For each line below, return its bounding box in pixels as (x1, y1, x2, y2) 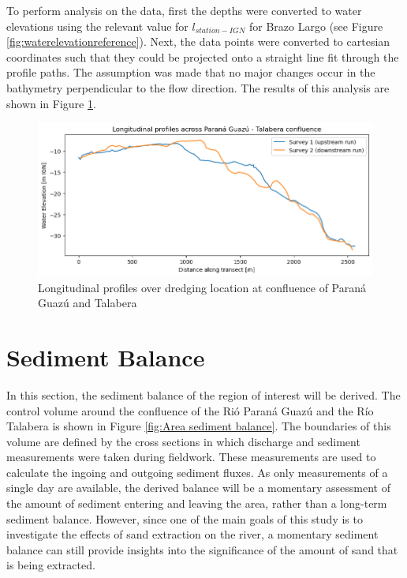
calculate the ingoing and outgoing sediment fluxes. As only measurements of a (6, 464, 388, 480)
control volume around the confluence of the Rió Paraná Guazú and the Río (6, 402, 374, 418)
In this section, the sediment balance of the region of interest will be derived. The (6, 386, 401, 403)
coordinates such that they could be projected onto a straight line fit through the (6, 48, 399, 65)
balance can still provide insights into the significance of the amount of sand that (6, 541, 398, 557)
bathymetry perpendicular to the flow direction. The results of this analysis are (6, 79, 390, 96)
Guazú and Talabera (38, 295, 137, 311)
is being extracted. (6, 557, 95, 573)
